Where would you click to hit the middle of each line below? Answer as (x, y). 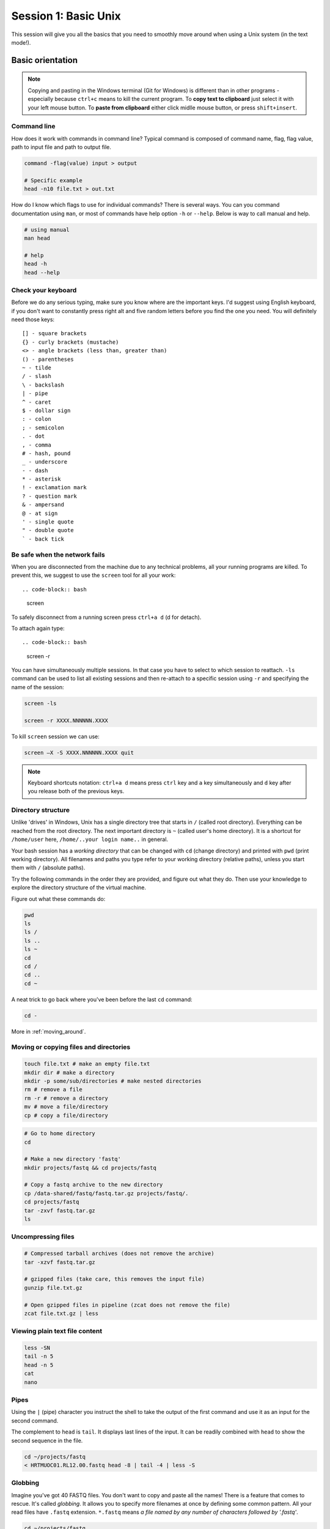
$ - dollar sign (46, 410)
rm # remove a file (53, 1090)
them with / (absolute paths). (48, 868)
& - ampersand (43, 505)
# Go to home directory (60, 1134)
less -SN (37, 1348)
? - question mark (50, 496)
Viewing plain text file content (57, 1331)
